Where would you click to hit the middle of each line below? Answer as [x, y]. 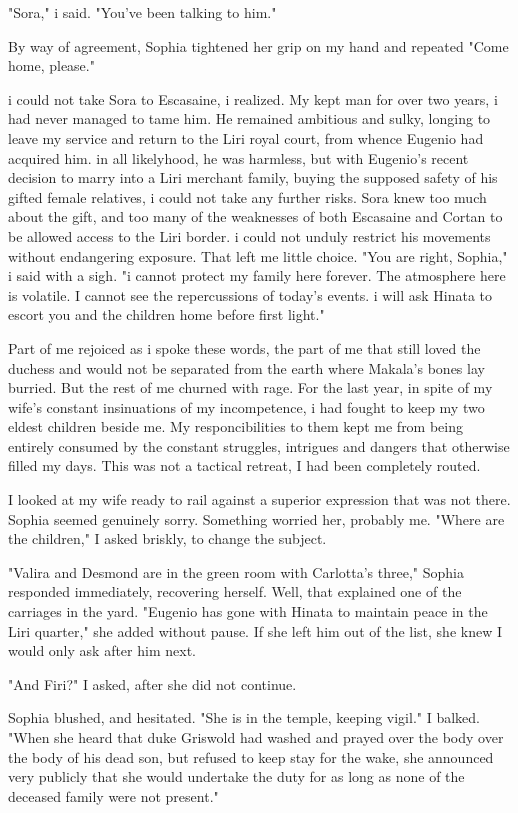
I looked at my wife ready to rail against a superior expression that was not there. [259, 499]
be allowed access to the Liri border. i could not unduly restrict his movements [249, 235]
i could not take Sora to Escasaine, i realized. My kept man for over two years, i [253, 98]
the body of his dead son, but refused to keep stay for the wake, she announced [251, 756]
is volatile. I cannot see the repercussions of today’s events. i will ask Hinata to [250, 294]
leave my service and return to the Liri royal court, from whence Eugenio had [246, 137]
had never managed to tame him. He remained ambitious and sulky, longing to [249, 118]
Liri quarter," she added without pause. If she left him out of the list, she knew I [255, 630]
